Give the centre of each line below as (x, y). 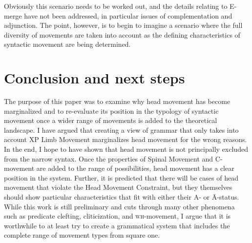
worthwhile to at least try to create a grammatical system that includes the (117, 225)
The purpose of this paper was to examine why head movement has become (117, 101)
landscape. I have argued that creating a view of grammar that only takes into (121, 130)
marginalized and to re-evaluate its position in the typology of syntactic (111, 111)
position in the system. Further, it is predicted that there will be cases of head (121, 177)
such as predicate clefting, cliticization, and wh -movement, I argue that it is (117, 216)
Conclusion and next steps (94, 78)
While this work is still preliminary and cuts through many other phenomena (119, 206)
